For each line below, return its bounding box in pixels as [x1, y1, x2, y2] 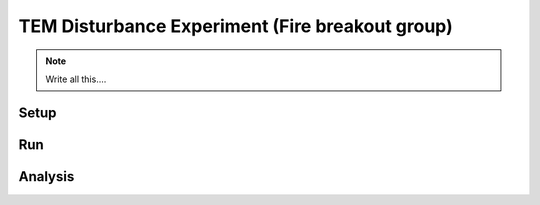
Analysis [18, 168, 75, 185]
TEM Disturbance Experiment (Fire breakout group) [18, 15, 454, 37]
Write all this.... [45, 73, 107, 85]
